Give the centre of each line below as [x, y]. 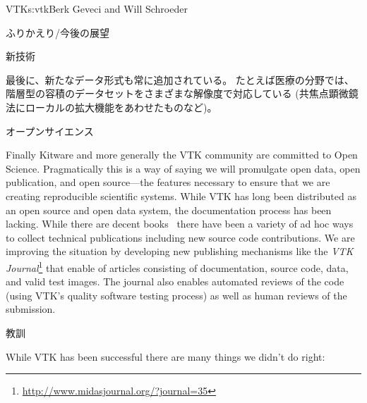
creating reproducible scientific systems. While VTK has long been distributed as [181, 196]
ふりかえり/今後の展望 [58, 32]
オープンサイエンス [50, 131]
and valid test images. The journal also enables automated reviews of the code [175, 281]
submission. [31, 309]
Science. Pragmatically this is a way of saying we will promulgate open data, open [183, 168]
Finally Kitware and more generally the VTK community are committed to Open [182, 155]
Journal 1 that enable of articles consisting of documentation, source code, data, [177, 266]
